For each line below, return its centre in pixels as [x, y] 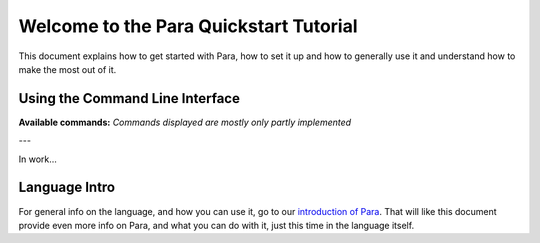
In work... [37, 159]
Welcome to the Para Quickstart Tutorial [188, 26]
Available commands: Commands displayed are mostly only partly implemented [185, 122]
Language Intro [67, 187]
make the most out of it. [67, 69]
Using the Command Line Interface [129, 98]
